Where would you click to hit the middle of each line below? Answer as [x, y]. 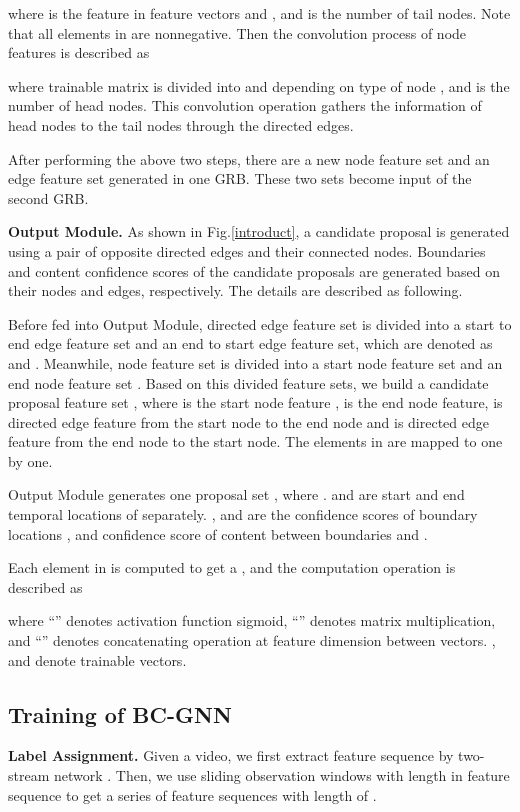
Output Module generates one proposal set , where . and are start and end [236, 494]
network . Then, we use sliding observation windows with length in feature [281, 775]
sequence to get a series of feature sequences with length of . [192, 794]
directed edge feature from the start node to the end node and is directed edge [248, 421]
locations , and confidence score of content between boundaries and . [218, 533]
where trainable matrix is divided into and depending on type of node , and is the [259, 85]
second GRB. [48, 197]
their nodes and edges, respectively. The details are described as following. [235, 290]
